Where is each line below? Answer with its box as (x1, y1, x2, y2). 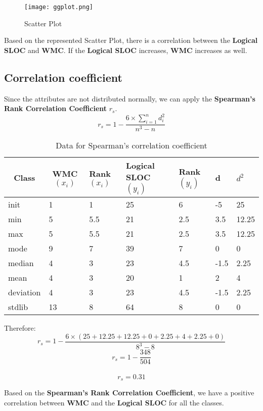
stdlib (8, 301, 28, 313)
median (8, 257, 34, 269)
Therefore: (4, 323, 36, 333)
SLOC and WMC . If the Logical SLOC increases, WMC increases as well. (4, 44, 247, 55)
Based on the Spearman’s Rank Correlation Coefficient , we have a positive (4, 387, 254, 398)
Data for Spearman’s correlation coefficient (56, 139, 207, 151)
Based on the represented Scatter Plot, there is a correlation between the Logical (4, 35, 258, 45)
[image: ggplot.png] (24, 4, 94, 11)
